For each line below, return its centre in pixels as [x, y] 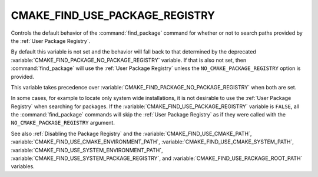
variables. [23, 166]
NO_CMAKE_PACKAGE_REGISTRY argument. [63, 123]
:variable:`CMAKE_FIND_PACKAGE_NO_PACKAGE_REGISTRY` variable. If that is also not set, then [129, 60]
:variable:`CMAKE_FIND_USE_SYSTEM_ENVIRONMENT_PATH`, [87, 150]
